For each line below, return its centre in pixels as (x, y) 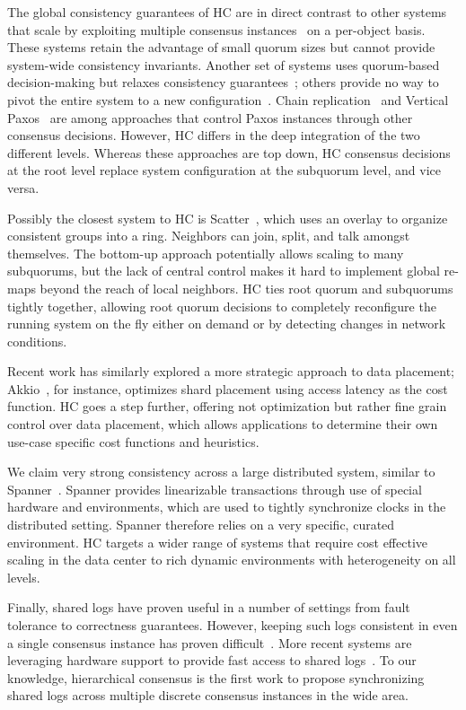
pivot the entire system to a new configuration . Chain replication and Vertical (228, 99)
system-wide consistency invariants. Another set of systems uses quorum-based (224, 64)
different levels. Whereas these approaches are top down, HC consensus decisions (229, 152)
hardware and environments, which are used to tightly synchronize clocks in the (227, 507)
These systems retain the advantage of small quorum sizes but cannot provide (221, 47)
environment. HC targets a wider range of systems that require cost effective (217, 542)
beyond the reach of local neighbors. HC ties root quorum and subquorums (246, 288)
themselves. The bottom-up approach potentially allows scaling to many (206, 253)
